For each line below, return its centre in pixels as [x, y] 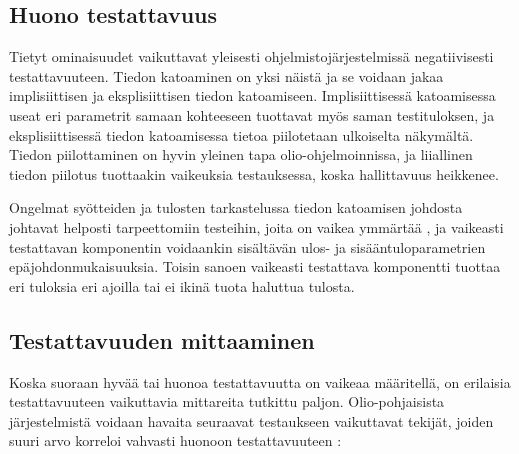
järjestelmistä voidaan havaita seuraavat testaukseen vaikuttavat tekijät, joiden [251, 420]
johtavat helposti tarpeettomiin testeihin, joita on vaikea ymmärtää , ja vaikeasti [256, 226]
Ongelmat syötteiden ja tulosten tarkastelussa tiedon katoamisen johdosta [236, 207]
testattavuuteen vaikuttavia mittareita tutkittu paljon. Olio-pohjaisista [227, 401]
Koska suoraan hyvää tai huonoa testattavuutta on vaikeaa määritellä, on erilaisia [260, 381]
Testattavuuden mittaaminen [162, 339]
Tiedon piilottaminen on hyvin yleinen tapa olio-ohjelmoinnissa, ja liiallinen [241, 154]
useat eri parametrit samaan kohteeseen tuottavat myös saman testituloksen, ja [252, 114]
